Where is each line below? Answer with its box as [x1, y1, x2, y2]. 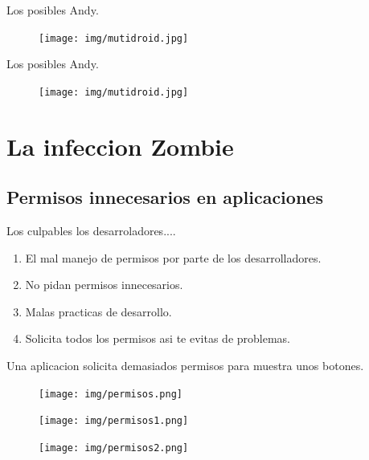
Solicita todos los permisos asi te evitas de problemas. [25, 330, 290, 347]
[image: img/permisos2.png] [39, 442, 189, 454]
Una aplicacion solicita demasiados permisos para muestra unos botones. [6, 357, 364, 374]
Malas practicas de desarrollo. [25, 303, 172, 320]
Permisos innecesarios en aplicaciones [6, 185, 323, 210]
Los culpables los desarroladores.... [6, 222, 176, 239]
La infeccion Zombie [6, 129, 234, 162]
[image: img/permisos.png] [39, 388, 182, 400]
